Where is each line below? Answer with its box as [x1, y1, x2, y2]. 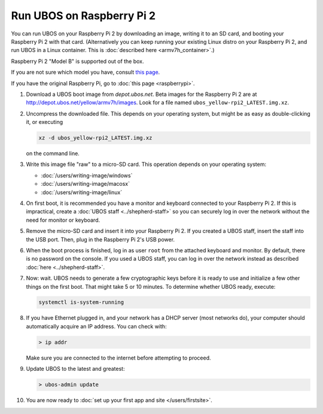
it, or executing [26, 119, 63, 126]
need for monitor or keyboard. [26, 216, 100, 223]
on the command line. [26, 150, 80, 157]
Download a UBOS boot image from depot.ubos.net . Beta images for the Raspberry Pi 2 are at [26, 90, 257, 98]
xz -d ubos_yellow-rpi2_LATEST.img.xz [38, 135, 153, 141]
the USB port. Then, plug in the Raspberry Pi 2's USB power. [26, 235, 175, 243]
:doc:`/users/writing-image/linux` [41, 189, 123, 196]
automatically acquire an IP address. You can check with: [26, 322, 167, 330]
